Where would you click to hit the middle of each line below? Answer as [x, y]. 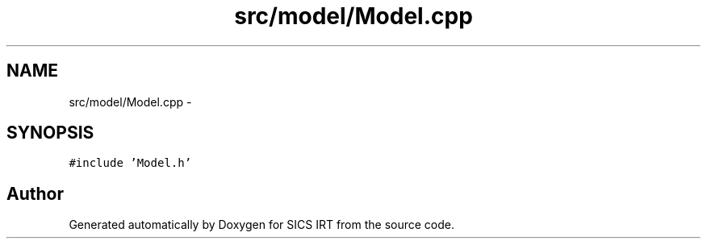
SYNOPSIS [50, 133]
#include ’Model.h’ [130, 163]
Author [35, 193]
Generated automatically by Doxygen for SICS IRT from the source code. [262, 225]
